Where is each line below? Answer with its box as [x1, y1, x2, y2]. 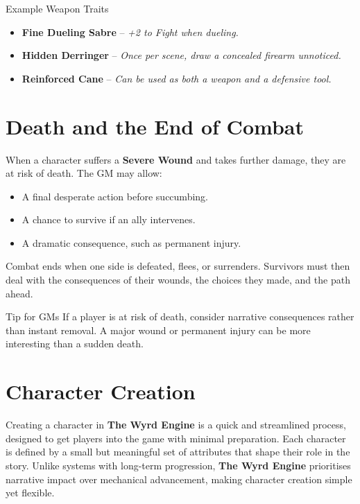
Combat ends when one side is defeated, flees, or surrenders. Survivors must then [6, 259, 350, 273]
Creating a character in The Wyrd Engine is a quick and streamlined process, [6, 417, 346, 432]
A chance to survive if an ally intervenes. [22, 212, 196, 227]
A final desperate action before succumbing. [22, 189, 208, 203]
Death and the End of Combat [6, 112, 304, 140]
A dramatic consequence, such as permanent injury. [22, 235, 241, 250]
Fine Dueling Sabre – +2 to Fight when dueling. [22, 24, 239, 39]
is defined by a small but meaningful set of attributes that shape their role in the [6, 444, 350, 459]
